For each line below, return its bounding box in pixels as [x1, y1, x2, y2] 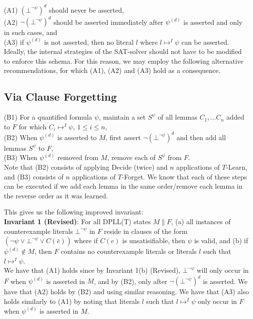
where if [74, 235, 98, 246]
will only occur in [197, 265, 249, 275]
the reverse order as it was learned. [4, 190, 108, 200]
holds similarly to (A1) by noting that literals [4, 296, 140, 306]
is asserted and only [183, 17, 243, 26]
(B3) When [4, 152, 37, 162]
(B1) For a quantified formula [4, 112, 92, 122]
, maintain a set [99, 112, 146, 122]
